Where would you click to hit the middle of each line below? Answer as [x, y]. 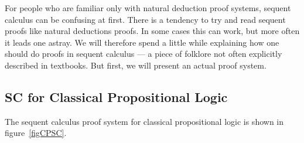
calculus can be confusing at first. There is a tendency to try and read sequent [145, 19]
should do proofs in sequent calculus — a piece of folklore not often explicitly [144, 54]
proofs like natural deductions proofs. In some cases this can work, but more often [152, 31]
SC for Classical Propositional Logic [116, 96]
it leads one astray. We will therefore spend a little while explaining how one [142, 42]
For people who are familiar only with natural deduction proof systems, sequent [148, 8]
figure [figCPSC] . [36, 133]
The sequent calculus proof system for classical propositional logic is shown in [144, 121]
